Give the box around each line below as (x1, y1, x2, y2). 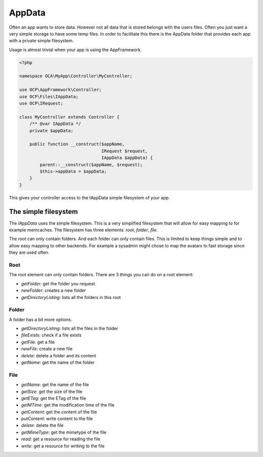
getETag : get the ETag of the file (21, 395, 86, 401)
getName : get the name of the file (21, 382, 89, 387)
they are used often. (9, 249, 50, 255)
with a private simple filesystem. (9, 38, 74, 44)
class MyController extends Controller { (19, 114, 120, 120)
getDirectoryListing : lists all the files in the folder (21, 326, 118, 332)
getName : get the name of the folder (21, 359, 95, 365)
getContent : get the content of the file (21, 409, 97, 415)
